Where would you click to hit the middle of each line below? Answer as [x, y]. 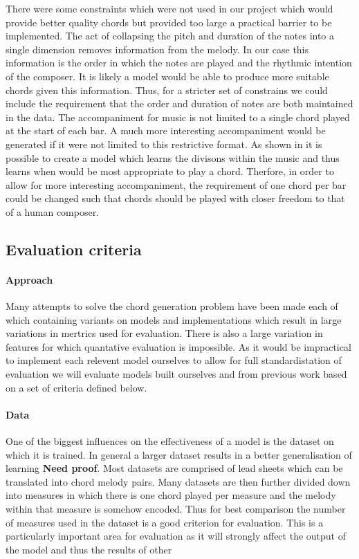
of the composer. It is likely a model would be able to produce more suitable [167, 76]
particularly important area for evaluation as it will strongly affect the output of [176, 536]
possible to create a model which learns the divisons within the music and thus [173, 157]
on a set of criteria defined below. [76, 387]
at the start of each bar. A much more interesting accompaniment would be [166, 130]
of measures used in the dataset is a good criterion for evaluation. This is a [165, 522]
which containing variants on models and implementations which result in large [174, 319]
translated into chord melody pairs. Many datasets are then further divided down [178, 481]
